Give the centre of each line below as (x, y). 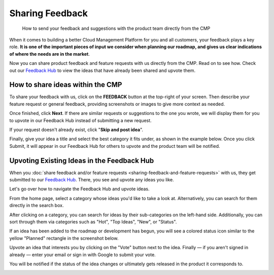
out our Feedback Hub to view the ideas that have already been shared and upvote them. (102, 70)
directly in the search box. (37, 206)
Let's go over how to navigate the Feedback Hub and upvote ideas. (79, 189)
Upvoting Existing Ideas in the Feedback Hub (82, 160)
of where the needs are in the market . (49, 54)
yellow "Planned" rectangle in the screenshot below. (64, 238)
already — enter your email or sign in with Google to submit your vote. (82, 254)
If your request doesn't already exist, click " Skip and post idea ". (76, 130)
